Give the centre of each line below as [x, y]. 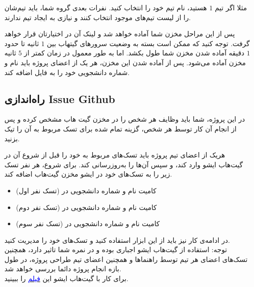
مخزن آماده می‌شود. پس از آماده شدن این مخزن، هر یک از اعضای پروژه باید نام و [125, 62]
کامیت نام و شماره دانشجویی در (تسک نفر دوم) [86, 207]
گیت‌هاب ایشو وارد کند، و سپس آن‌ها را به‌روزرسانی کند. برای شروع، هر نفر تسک [124, 164]
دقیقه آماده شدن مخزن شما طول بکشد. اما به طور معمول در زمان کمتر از [134, 53]
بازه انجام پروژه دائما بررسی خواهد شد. [63, 269]
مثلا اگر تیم [231, 7]
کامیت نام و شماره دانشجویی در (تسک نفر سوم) [88, 223]
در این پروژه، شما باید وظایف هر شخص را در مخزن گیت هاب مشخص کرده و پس [125, 119]
